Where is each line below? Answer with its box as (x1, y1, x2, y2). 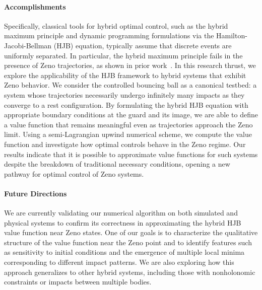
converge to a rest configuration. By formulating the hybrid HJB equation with (4, 99, 248, 110)
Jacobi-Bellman (4, 40, 52, 50)
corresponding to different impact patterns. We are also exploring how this (4, 257, 234, 267)
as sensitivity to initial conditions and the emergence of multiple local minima (4, 247, 245, 257)
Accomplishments (4, 1, 66, 12)
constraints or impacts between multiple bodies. (4, 276, 152, 287)
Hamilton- (216, 30, 247, 41)
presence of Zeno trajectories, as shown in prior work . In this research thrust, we (4, 60, 256, 70)
